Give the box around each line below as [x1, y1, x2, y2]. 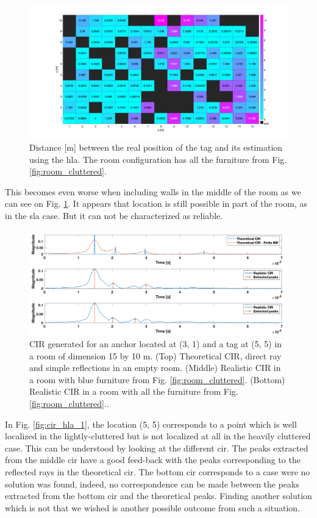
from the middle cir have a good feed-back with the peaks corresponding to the [5, 453, 301, 466]
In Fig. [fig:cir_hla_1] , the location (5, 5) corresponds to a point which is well [5, 417, 297, 430]
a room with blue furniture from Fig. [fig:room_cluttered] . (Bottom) [29, 373, 285, 386]
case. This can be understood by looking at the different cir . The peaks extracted [5, 441, 308, 454]
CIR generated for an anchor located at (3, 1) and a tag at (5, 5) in [29, 337, 282, 350]
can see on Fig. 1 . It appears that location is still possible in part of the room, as [5, 197, 307, 210]
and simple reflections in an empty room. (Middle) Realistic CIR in [29, 361, 281, 374]
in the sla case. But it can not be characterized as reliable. [5, 209, 223, 222]
